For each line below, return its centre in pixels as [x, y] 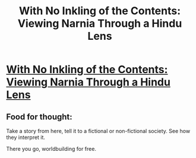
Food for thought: [39, 117]
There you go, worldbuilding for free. [51, 149]
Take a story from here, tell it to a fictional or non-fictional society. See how [98, 131]
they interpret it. [26, 137]
